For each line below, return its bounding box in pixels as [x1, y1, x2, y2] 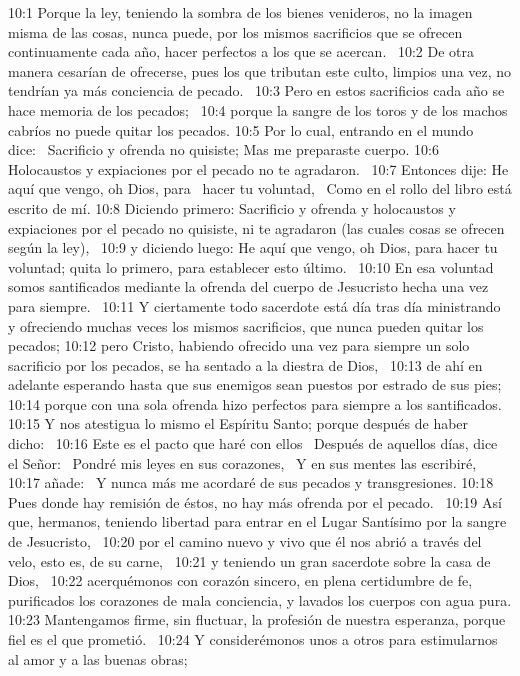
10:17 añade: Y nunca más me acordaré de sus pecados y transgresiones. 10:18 [8, 472, 494, 493]
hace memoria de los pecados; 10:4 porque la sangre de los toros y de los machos [8, 99, 508, 120]
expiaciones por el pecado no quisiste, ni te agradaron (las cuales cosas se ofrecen [8, 217, 505, 238]
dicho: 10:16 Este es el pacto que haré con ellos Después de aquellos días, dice [8, 433, 498, 454]
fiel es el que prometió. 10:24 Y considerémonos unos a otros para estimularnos [8, 629, 498, 649]
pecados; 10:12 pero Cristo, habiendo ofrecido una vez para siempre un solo [8, 335, 470, 356]
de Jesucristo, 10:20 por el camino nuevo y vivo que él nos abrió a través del [8, 531, 482, 552]
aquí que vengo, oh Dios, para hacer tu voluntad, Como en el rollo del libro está [8, 178, 512, 199]
